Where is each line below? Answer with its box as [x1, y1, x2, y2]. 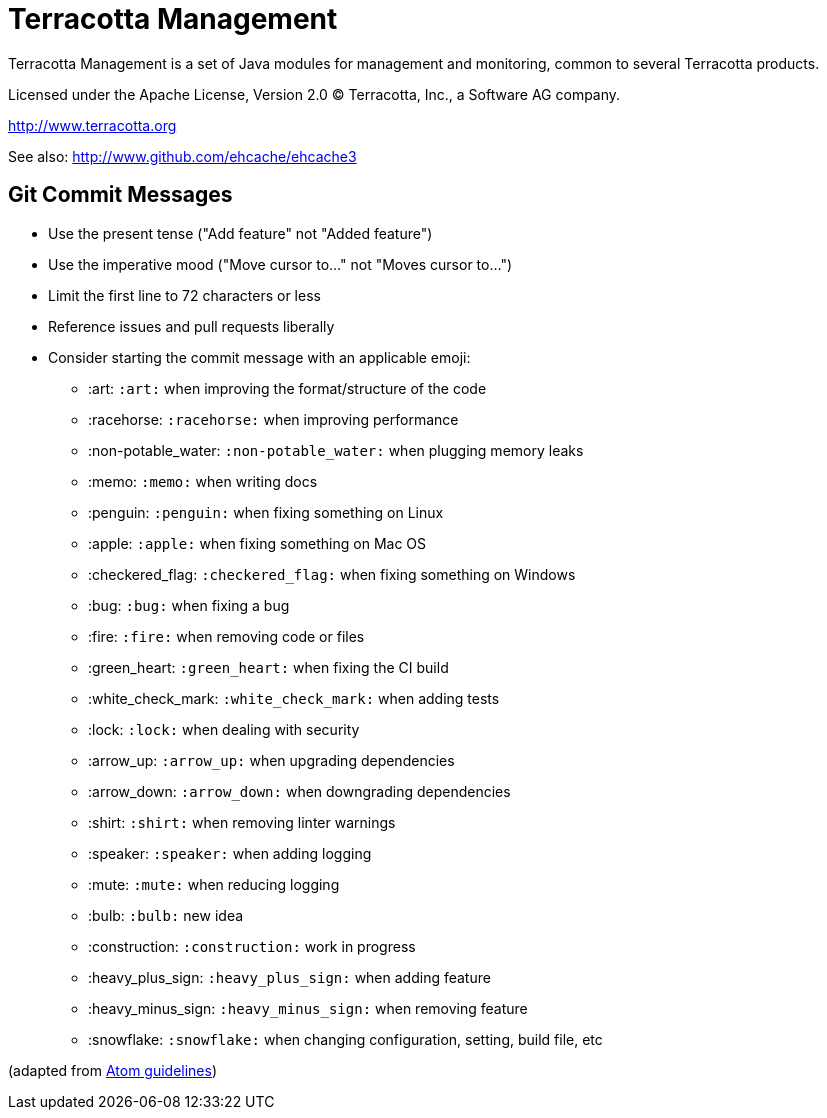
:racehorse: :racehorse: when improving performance [88, 410, 459, 428]
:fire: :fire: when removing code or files [88, 627, 365, 645]
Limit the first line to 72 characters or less [48, 286, 321, 304]
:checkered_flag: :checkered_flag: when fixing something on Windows [88, 565, 576, 583]
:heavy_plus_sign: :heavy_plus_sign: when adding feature [88, 968, 491, 986]
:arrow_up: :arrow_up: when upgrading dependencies [88, 751, 455, 769]
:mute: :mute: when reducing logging [88, 875, 340, 893]
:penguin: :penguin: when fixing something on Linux [88, 503, 444, 521]
